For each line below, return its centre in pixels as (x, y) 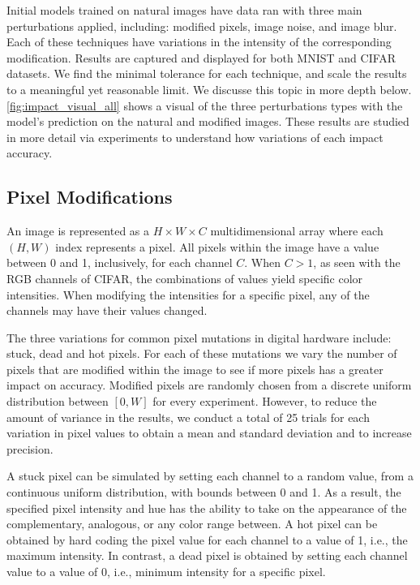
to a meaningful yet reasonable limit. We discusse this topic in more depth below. (209, 89)
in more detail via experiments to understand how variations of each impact (195, 137)
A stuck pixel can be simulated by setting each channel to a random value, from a (210, 476)
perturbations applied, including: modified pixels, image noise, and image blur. (202, 26)
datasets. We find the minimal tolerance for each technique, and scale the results (207, 73)
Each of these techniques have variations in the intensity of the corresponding (199, 42)
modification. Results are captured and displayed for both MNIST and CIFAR (201, 57)
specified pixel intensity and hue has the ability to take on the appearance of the (207, 508)
